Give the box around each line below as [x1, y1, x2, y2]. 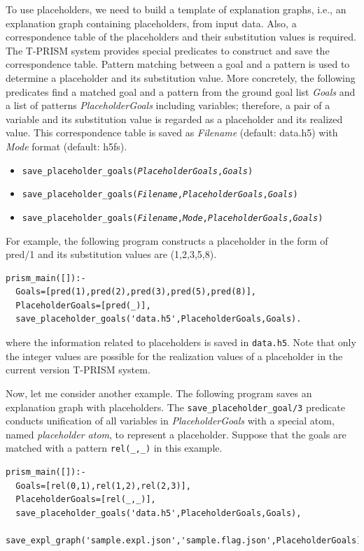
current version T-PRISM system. [6, 362, 150, 377]
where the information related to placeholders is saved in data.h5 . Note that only [6, 335, 356, 350]
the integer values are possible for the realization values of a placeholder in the [6, 348, 343, 363]
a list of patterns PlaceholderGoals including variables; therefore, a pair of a [6, 98, 330, 113]
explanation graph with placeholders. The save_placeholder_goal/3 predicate [6, 399, 345, 414]
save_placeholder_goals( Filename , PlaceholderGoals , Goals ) [22, 189, 298, 200]
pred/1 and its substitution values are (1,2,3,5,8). [6, 247, 217, 262]
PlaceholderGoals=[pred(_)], [15, 300, 151, 310]
